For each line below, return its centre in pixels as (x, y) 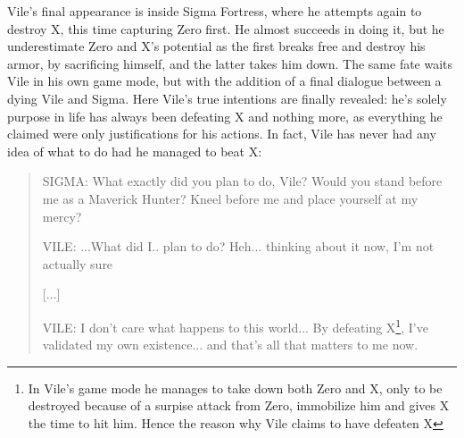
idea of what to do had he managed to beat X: (135, 151)
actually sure (78, 263)
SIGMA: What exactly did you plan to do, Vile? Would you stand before (242, 181)
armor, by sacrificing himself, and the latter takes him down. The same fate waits (230, 63)
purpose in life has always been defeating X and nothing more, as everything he (225, 116)
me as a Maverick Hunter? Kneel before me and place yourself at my (230, 198)
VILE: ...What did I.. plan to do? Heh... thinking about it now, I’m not (238, 246)
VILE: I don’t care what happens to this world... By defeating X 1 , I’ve (235, 325)
